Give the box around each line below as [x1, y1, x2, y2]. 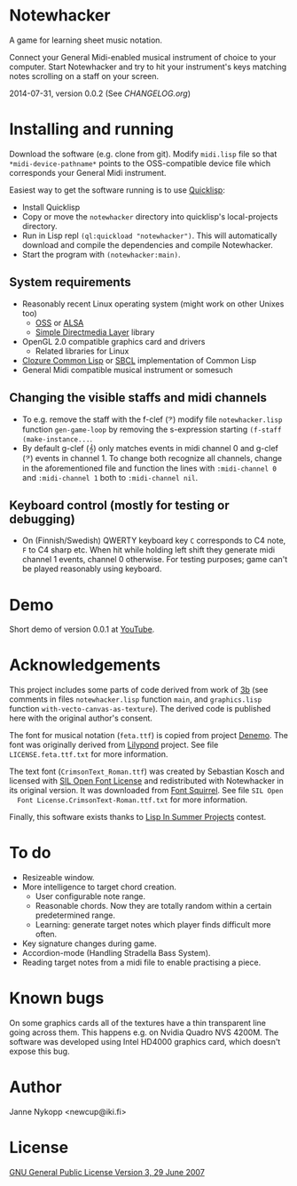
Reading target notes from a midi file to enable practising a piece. [21, 957, 262, 968]
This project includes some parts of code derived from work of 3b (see [9, 685, 269, 696]
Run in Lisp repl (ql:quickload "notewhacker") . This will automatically [21, 230, 277, 241]
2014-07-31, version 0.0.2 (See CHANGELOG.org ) [9, 88, 191, 99]
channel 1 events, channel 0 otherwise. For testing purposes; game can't [21, 554, 288, 565]
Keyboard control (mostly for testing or [9, 497, 231, 513]
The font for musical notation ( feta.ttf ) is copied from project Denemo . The [9, 730, 289, 741]
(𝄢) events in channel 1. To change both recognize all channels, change [21, 452, 283, 463]
